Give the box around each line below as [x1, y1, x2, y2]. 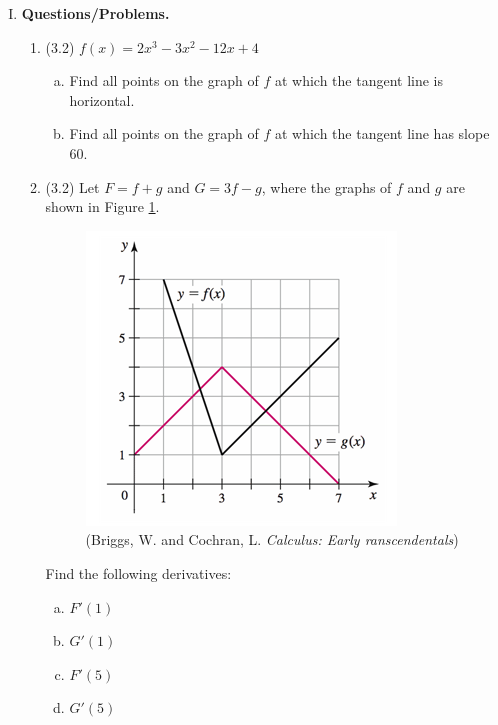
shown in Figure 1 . [45, 196, 160, 217]
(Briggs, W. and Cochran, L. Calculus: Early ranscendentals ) [85, 529, 459, 550]
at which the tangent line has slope [274, 123, 490, 144]
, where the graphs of [261, 176, 392, 197]
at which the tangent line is [274, 70, 444, 91]
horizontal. [69, 89, 135, 110]
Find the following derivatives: [45, 562, 232, 583]
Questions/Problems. [21, 3, 170, 23]
